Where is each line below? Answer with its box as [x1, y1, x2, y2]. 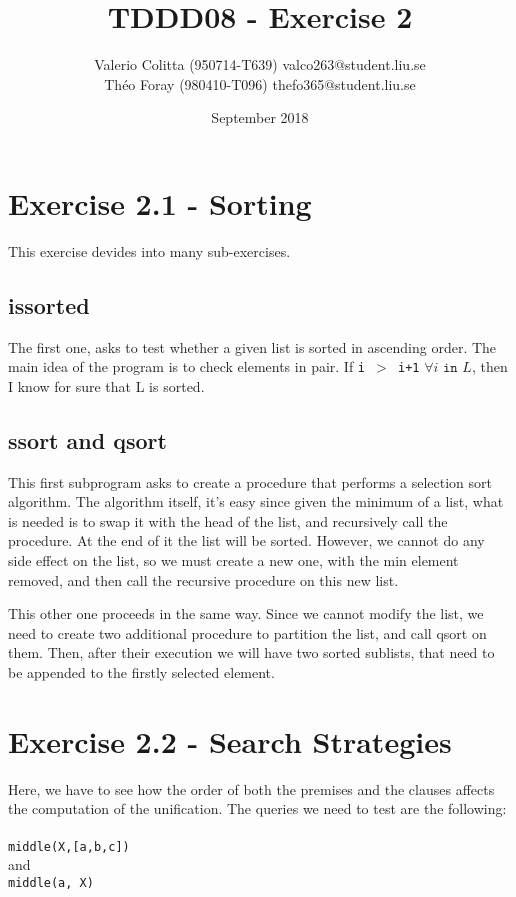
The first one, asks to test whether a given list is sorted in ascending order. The [8, 336, 497, 357]
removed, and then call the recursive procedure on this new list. [8, 569, 399, 590]
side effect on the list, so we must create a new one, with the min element [8, 550, 459, 571]
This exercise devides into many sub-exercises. [8, 240, 291, 261]
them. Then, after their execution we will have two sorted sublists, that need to [8, 642, 495, 663]
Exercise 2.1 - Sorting [8, 182, 312, 223]
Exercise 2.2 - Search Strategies [8, 720, 452, 761]
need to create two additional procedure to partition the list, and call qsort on [8, 622, 487, 643]
